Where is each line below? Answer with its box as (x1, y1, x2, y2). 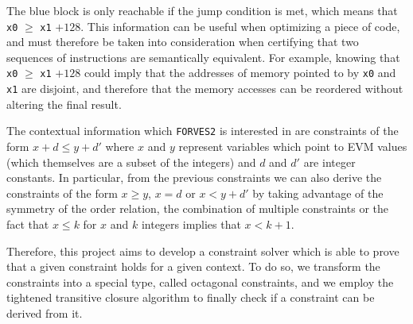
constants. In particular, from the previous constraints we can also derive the (6, 169, 382, 186)
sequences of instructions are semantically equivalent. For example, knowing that (6, 48, 400, 65)
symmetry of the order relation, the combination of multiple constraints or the (6, 200, 388, 217)
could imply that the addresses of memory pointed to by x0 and (84, 64, 396, 81)
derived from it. (6, 304, 83, 321)
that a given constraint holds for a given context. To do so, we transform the (6, 258, 380, 275)
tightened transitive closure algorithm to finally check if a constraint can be (6, 289, 375, 306)
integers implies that (141, 215, 241, 232)
